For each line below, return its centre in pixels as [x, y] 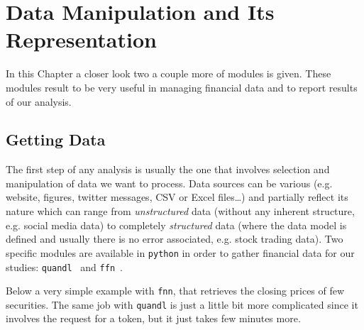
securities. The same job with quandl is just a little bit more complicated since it [182, 304]
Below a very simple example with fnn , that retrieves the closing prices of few [175, 291]
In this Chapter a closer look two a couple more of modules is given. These [169, 73]
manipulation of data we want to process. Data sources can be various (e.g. [169, 183]
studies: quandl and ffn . [64, 266]
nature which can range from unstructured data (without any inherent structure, [180, 211]
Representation [81, 39]
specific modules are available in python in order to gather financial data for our [180, 252]
